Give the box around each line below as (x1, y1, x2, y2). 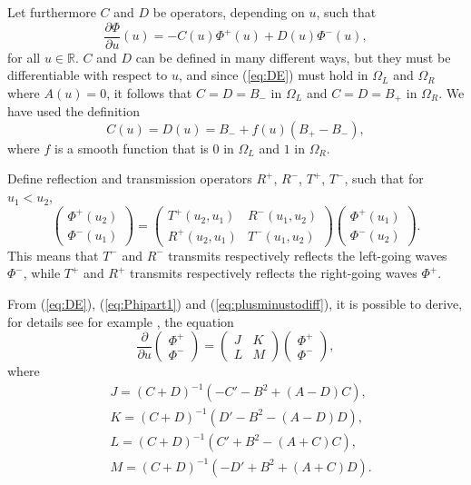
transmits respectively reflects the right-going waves (130, 263, 417, 282)
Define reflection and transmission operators (7, 169, 252, 188)
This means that (7, 245, 99, 264)
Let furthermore (7, 3, 96, 21)
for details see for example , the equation (7, 312, 234, 331)
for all (7, 47, 41, 66)
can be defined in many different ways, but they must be (135, 47, 451, 66)
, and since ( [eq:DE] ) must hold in (179, 65, 368, 84)
